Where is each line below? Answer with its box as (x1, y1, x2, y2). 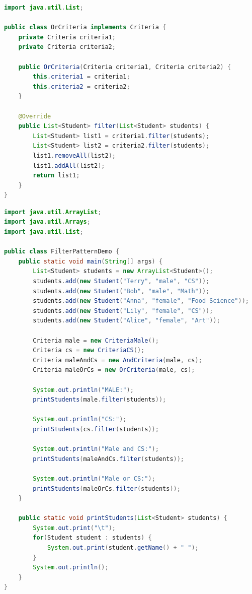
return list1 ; (33, 172, 80, 179)
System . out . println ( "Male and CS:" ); (33, 445, 159, 453)
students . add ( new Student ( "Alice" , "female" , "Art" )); (33, 317, 220, 324)
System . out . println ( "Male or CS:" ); (33, 475, 155, 482)
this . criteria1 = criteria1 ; (33, 73, 130, 81)
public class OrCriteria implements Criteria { (4, 24, 166, 31)
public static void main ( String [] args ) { (18, 257, 163, 265)
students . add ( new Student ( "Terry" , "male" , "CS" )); (33, 278, 210, 285)
